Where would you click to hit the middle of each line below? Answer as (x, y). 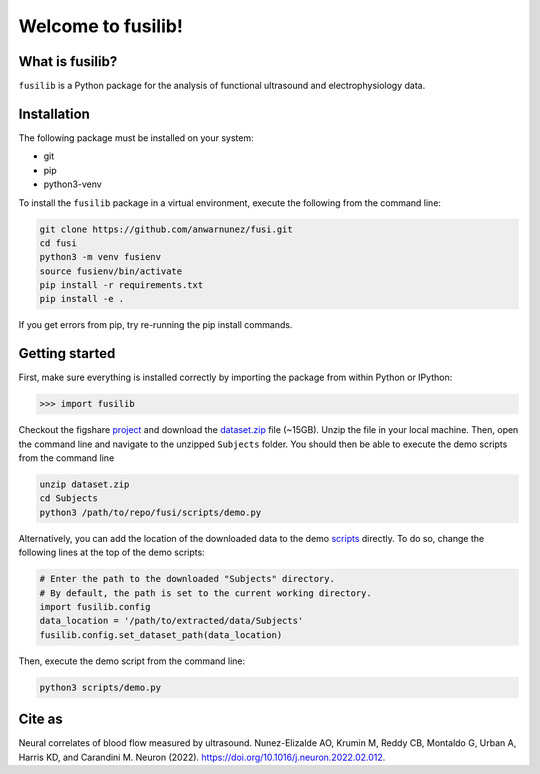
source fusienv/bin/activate (111, 271)
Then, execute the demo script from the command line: (132, 661)
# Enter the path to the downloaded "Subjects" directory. (187, 579)
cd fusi (58, 243)
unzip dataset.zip (84, 484)
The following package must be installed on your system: (136, 137)
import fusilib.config (95, 607)
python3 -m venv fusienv (100, 257)
